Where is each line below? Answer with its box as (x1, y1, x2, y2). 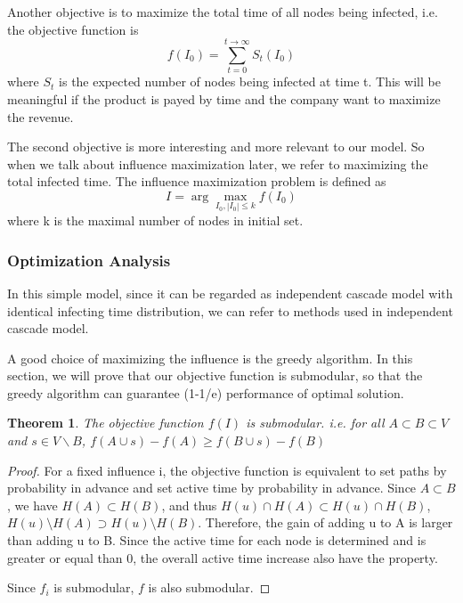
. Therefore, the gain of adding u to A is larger (198, 513, 453, 532)
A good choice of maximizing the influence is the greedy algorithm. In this (7, 348, 413, 367)
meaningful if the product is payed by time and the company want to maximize (7, 89, 441, 108)
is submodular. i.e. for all (246, 413, 385, 432)
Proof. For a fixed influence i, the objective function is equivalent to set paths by (7, 460, 447, 479)
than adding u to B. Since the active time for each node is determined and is (7, 531, 426, 550)
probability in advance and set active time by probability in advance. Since (7, 478, 417, 497)
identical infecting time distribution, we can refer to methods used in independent (7, 301, 453, 320)
